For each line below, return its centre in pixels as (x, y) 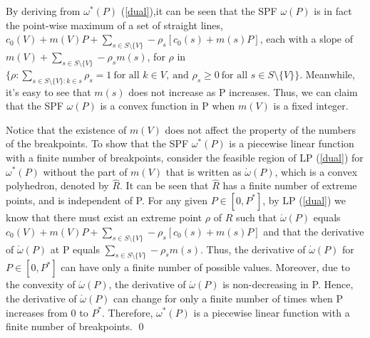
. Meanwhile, (327, 74)
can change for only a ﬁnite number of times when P (228, 298)
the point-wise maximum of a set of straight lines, (114, 25)
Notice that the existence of (66, 129)
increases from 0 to (47, 312)
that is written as (204, 171)
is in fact (333, 11)
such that (256, 217)
